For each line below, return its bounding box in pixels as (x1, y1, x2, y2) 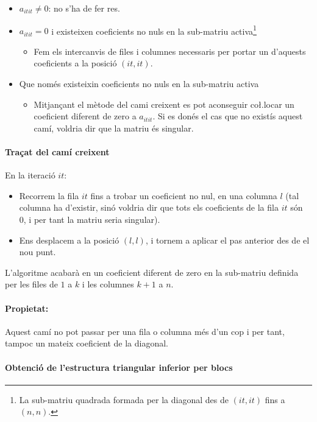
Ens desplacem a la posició (19, 233, 119, 246)
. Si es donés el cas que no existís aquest (152, 110, 303, 122)
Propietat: (5, 301, 49, 314)
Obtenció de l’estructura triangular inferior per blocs (5, 360, 233, 373)
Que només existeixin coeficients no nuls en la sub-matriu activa (19, 77, 259, 90)
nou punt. (19, 245, 56, 258)
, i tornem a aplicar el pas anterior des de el (145, 233, 310, 246)
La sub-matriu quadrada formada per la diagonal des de (19, 393, 229, 406)
